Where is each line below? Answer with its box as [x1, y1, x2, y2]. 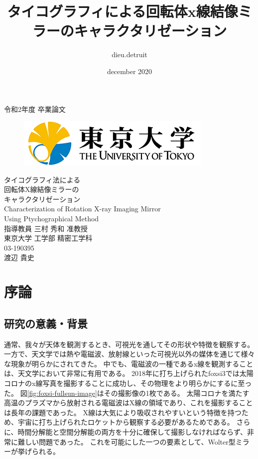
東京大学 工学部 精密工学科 [4, 233, 93, 243]
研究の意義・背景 [4, 315, 88, 331]
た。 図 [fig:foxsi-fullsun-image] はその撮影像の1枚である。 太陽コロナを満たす [4, 387, 250, 398]
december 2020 [107, 66, 152, 76]
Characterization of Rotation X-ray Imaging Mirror [4, 203, 161, 214]
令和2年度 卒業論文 [4, 103, 66, 114]
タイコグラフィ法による [4, 174, 81, 184]
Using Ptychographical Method [4, 213, 99, 224]
